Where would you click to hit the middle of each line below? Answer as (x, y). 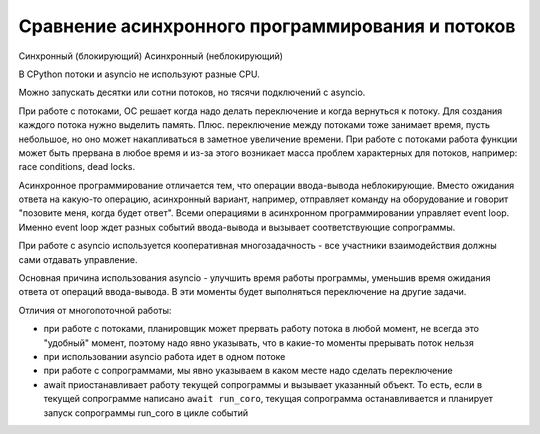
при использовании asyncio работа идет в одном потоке (164, 356)
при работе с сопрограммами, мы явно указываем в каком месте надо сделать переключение (248, 371)
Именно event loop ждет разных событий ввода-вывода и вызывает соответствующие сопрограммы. (237, 227)
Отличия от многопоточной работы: (95, 310)
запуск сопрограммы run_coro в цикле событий (146, 412)
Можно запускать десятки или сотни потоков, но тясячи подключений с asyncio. (192, 92)
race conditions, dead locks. (76, 167)
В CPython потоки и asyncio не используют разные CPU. (139, 74)
